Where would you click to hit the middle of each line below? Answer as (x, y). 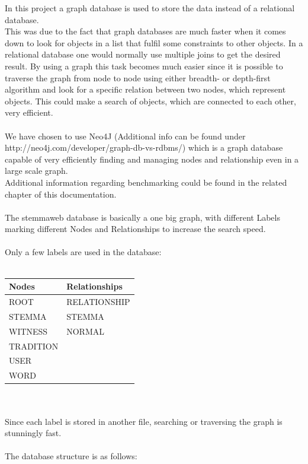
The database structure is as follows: (71, 456)
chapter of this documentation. (61, 194)
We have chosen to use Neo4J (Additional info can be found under (125, 136)
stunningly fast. (33, 433)
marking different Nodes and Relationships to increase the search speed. (135, 229)
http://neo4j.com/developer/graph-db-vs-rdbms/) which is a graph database (144, 147)
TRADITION (34, 346)
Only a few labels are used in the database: (83, 252)
